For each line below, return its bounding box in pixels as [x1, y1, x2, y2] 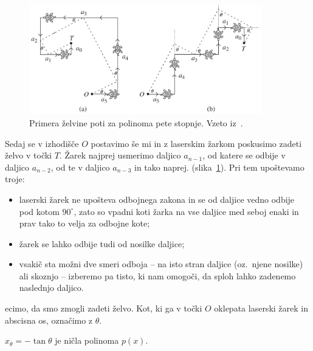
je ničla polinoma [55, 334, 119, 347]
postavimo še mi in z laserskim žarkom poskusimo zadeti [91, 137, 302, 149]
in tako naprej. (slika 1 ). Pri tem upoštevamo [134, 160, 304, 173]
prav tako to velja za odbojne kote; [19, 217, 150, 230]
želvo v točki [5, 149, 52, 162]
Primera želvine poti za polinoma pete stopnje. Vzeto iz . [29, 116, 243, 129]
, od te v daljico [50, 160, 110, 173]
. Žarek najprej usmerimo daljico [59, 149, 181, 162]
